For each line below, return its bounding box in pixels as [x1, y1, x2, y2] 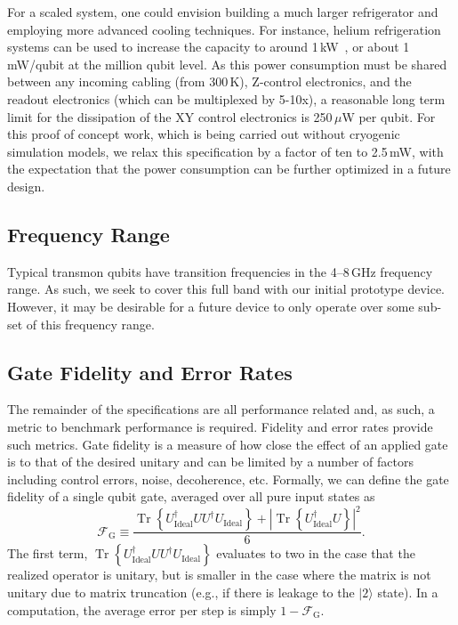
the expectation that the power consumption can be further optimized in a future [7, 159, 451, 178]
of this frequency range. [26, 314, 155, 333]
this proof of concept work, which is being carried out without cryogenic [7, 125, 400, 143]
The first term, [7, 544, 88, 563]
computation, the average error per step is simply [7, 600, 277, 619]
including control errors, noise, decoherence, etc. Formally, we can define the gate [7, 469, 449, 488]
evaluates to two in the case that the [216, 544, 415, 563]
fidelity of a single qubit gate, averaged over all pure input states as [7, 487, 375, 506]
